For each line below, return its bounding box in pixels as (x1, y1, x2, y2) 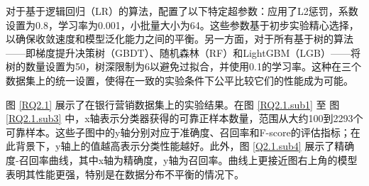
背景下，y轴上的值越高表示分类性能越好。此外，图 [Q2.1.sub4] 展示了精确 (15, 138, 355, 153)
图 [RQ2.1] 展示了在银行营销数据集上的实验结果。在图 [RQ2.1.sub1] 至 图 (6, 97, 340, 111)
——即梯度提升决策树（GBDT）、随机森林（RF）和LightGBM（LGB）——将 (6, 45, 361, 60)
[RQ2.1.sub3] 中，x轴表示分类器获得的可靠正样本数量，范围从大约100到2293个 (6, 111, 363, 126)
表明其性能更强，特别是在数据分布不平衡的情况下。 (6, 166, 244, 181)
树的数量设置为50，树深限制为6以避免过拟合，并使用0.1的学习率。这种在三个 (6, 59, 361, 74)
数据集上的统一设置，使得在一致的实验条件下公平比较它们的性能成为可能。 (6, 72, 353, 87)
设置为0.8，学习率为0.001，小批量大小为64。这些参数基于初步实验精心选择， (6, 17, 359, 32)
